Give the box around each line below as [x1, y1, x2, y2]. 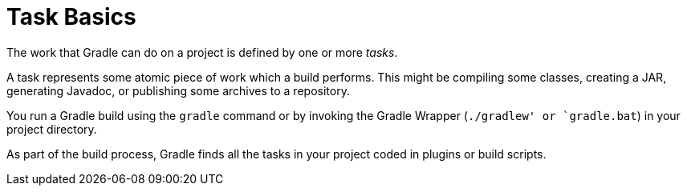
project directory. [6, 122, 97, 136]
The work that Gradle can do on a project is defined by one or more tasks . [6, 45, 398, 59]
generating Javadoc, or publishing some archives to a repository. [6, 83, 350, 98]
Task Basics [6, 3, 136, 30]
